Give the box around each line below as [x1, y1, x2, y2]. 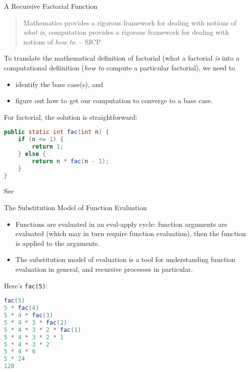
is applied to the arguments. [15, 238, 100, 248]
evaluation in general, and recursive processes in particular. [15, 264, 193, 274]
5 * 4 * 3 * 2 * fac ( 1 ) [4, 326, 81, 333]
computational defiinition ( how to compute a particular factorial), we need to [4, 62, 235, 72]
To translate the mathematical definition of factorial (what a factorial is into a [4, 53, 240, 63]
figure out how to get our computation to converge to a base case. [15, 95, 213, 106]
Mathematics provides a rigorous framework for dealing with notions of [23, 17, 237, 27]
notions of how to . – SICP [23, 36, 101, 46]
